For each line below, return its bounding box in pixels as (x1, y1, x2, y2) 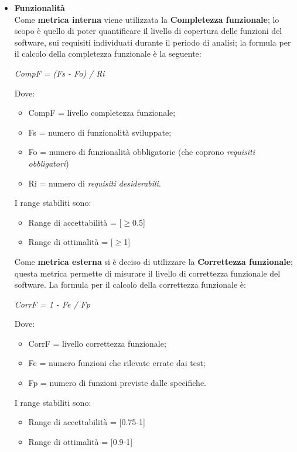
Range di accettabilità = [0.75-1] (28, 416, 145, 428)
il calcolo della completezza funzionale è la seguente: (14, 47, 202, 60)
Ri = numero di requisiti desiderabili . (28, 177, 161, 189)
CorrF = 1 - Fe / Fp (14, 298, 90, 310)
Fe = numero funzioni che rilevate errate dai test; (28, 357, 206, 369)
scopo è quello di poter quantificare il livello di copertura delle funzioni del (14, 25, 282, 37)
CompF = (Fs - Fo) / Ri (14, 67, 105, 79)
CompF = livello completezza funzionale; (28, 106, 176, 119)
